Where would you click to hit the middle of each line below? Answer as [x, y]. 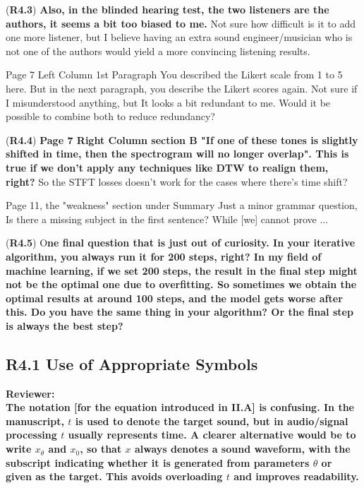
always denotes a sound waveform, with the [242, 449]
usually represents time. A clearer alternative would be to [212, 435]
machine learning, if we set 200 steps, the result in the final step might [182, 270]
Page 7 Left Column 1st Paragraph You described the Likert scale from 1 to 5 [174, 75]
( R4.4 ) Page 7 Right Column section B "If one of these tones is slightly [182, 139]
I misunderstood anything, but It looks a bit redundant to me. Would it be [168, 102]
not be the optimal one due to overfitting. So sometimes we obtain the [181, 284]
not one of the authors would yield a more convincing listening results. [158, 50]
